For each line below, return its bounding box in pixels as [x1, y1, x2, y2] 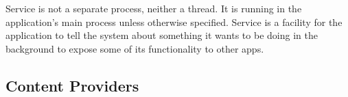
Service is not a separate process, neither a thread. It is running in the [5, 1, 302, 15]
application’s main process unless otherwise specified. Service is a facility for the [5, 14, 343, 29]
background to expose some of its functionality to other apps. [5, 41, 264, 55]
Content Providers [5, 74, 139, 96]
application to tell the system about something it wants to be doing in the [5, 28, 318, 42]
